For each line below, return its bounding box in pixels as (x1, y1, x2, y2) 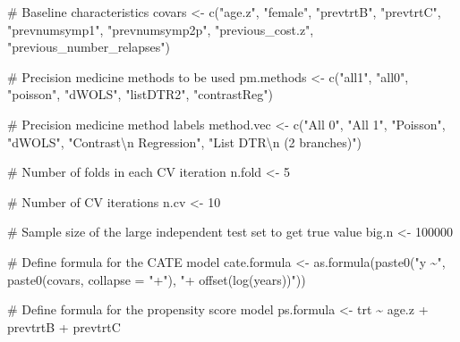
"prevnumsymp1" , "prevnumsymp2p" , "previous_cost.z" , (7, 20, 314, 38)
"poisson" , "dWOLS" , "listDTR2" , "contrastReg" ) (7, 85, 274, 104)
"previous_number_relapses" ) (7, 38, 170, 56)
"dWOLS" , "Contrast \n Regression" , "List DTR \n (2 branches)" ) (7, 132, 362, 151)
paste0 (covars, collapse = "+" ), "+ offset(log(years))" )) (7, 270, 306, 288)
